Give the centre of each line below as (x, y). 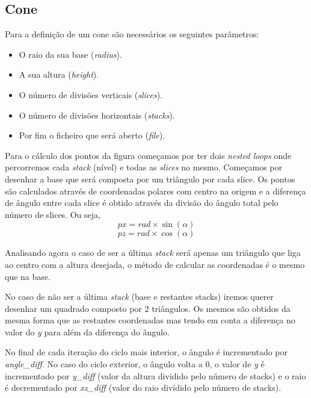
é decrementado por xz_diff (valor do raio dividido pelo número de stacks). (143, 387)
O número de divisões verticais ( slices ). (91, 94)
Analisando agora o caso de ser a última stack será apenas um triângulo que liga (153, 253)
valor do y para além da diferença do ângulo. (87, 331)
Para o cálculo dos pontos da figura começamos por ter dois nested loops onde (148, 155)
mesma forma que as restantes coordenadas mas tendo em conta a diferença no (150, 320)
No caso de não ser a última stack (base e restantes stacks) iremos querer (139, 297)
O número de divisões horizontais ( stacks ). (97, 115)
